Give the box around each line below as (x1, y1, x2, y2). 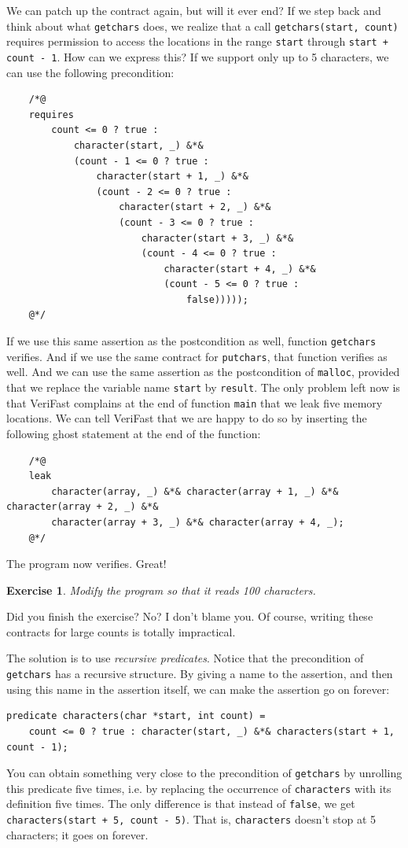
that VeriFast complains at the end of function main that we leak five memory (6, 394, 383, 411)
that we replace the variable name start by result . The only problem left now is (6, 379, 400, 396)
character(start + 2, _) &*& (119, 201, 271, 213)
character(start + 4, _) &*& (164, 263, 316, 275)
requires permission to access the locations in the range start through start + (6, 33, 388, 50)
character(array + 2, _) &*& (6, 501, 159, 513)
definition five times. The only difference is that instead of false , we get (6, 795, 355, 812)
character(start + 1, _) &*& (96, 171, 248, 183)
